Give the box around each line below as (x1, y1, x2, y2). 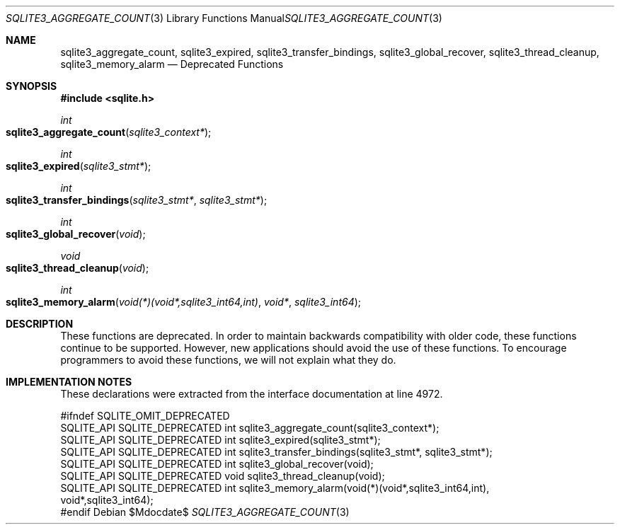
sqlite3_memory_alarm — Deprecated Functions (60, 58, 284, 70)
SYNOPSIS (6, 80, 57, 92)
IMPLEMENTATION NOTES (6, 376, 132, 388)
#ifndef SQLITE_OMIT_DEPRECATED (60, 410, 230, 422)
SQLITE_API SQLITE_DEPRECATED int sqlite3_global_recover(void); (60, 458, 374, 470)
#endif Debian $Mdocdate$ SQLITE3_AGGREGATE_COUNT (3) (60, 506, 350, 518)
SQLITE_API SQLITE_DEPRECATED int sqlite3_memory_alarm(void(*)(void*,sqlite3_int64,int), (60, 482, 490, 494)
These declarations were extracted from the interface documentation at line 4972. (60, 388, 443, 400)
